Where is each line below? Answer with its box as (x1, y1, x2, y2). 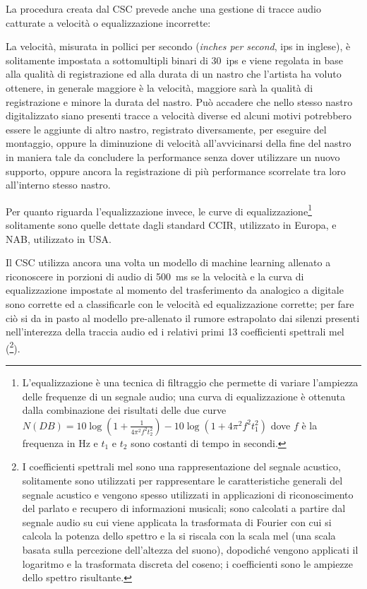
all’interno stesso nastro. (6, 177, 111, 192)
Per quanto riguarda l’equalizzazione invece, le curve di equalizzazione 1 (6, 201, 312, 218)
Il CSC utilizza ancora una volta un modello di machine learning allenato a (6, 255, 331, 270)
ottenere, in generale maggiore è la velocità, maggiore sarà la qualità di (6, 80, 313, 95)
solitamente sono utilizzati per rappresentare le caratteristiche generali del (22, 472, 343, 487)
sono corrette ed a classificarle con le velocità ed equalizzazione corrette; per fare (6, 296, 354, 311)
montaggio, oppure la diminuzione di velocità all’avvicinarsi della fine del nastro (6, 136, 351, 150)
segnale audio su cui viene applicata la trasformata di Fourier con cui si (22, 514, 332, 529)
